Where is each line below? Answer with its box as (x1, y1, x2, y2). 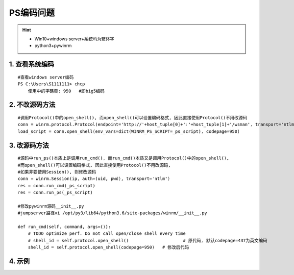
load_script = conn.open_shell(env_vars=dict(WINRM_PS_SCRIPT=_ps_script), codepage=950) (18, 128, 240, 134)
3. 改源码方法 (9, 141, 49, 150)
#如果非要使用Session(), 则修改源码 (18, 169, 97, 175)
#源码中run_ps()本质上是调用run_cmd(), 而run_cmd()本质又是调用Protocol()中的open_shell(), (18, 155, 230, 161)
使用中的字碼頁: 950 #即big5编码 (27, 88, 105, 94)
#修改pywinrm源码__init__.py (18, 203, 84, 209)
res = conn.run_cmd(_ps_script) (18, 183, 96, 188)
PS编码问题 (9, 7, 55, 18)
